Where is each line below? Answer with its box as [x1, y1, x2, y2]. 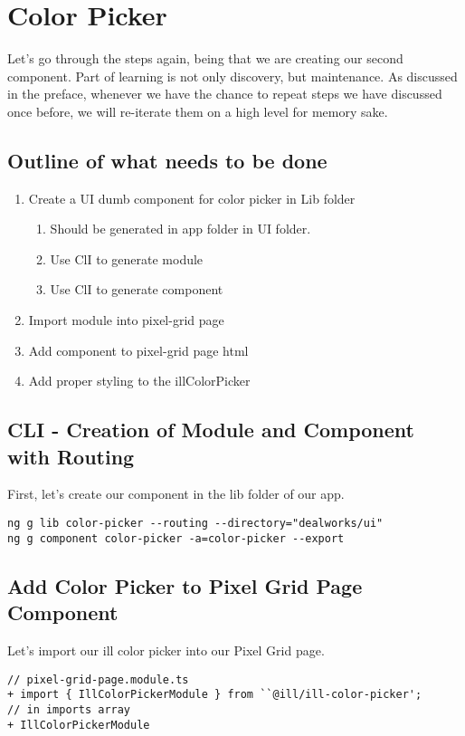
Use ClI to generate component [50, 280, 223, 299]
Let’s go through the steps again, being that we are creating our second [7, 49, 403, 68]
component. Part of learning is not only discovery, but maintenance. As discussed [7, 66, 458, 85]
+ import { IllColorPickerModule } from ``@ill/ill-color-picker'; [7, 688, 422, 702]
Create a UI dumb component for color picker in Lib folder [28, 188, 356, 207]
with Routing [7, 442, 135, 470]
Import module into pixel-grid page [28, 311, 224, 330]
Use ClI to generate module [50, 249, 204, 268]
